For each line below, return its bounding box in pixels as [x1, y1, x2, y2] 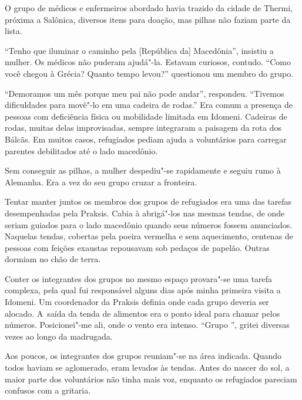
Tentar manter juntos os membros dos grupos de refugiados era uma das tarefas [5, 195, 292, 208]
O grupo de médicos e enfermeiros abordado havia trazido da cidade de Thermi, [5, 2, 293, 13]
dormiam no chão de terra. [5, 253, 101, 265]
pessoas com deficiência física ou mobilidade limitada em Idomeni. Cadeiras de [5, 110, 287, 122]
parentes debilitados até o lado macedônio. [5, 144, 158, 157]
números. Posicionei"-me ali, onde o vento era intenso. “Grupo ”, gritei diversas [5, 318, 290, 331]
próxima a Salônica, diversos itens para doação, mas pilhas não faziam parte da [5, 13, 291, 25]
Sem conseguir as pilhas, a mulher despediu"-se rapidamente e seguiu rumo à [5, 164, 281, 177]
